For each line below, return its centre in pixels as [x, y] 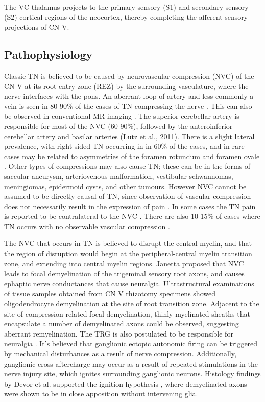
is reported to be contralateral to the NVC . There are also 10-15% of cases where [132, 216]
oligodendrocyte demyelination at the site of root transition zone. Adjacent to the [132, 304]
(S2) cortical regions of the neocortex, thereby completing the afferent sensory [126, 17]
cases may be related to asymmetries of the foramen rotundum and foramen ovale [132, 156]
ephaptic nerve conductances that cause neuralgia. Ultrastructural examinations [129, 283]
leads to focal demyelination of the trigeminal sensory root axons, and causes [124, 273]
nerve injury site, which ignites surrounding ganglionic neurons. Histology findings [132, 374]
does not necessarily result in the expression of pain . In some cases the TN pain [130, 206]
